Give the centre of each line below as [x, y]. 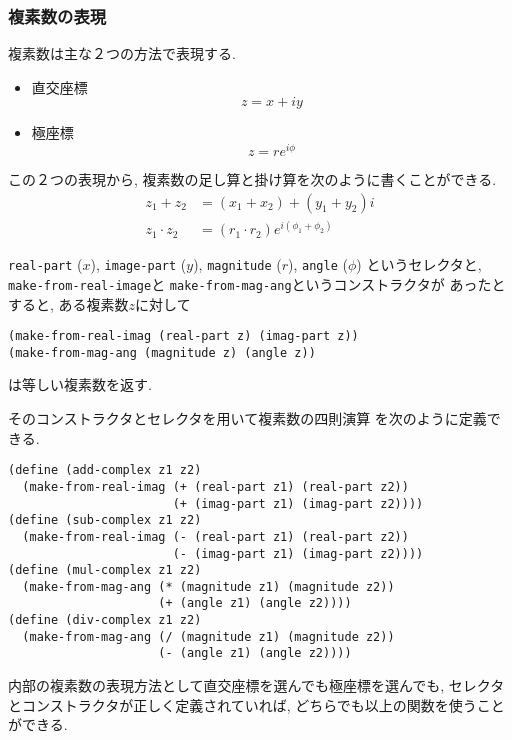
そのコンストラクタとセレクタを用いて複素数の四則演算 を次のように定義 [247, 418]
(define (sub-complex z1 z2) [105, 520]
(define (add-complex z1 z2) [105, 470]
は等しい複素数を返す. [80, 384]
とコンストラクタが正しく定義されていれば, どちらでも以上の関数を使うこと [256, 704]
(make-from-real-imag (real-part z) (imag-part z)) [183, 336]
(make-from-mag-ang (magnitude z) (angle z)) [162, 352]
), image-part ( [138, 264]
